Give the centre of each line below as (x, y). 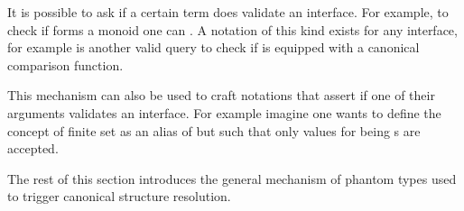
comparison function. (65, 64)
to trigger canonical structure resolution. (119, 196)
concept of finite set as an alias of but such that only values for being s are (214, 130)
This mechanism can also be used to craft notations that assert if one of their (221, 95)
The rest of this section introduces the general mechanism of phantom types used (232, 178)
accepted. (33, 148)
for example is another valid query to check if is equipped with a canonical (213, 47)
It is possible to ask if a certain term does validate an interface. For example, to (228, 12)
